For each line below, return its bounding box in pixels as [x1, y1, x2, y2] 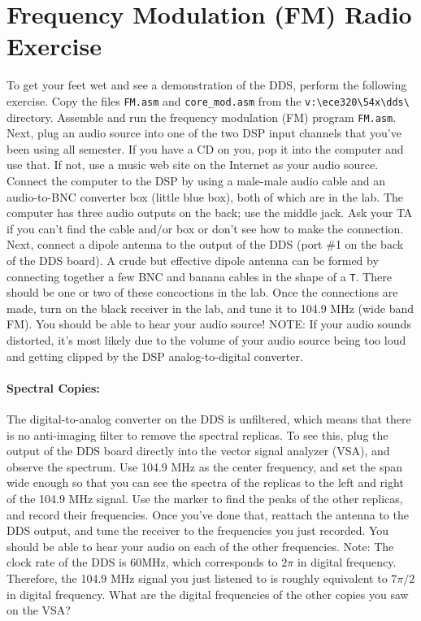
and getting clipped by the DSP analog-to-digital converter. [7, 347, 303, 364]
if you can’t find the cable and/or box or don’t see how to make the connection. [7, 219, 404, 237]
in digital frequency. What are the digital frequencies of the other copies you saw [7, 585, 409, 602]
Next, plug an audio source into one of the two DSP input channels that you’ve [7, 124, 401, 141]
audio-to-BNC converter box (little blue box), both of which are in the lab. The [7, 188, 403, 205]
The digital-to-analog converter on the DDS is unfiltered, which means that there [7, 410, 411, 427]
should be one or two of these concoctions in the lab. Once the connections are [7, 284, 398, 301]
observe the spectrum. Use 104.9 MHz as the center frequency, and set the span [7, 458, 403, 475]
